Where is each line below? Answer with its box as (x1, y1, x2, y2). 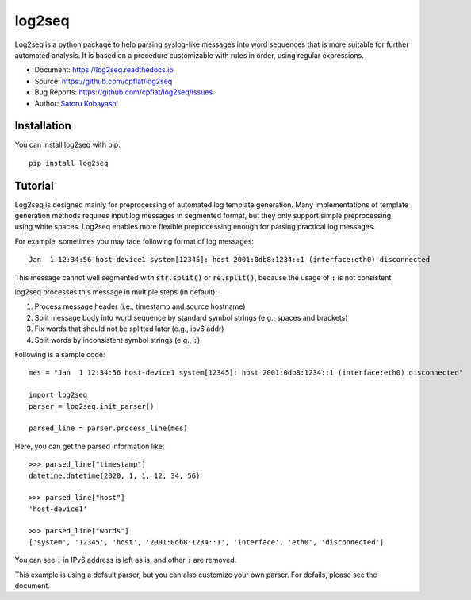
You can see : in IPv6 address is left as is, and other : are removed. (14, 556, 237, 565)
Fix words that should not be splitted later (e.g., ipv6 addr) (34, 324, 224, 333)
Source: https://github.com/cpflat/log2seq (34, 76, 173, 86)
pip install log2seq (29, 159, 109, 167)
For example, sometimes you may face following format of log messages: (14, 237, 254, 246)
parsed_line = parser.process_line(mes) (29, 424, 188, 433)
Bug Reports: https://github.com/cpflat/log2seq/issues (34, 87, 213, 97)
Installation (14, 119, 71, 133)
